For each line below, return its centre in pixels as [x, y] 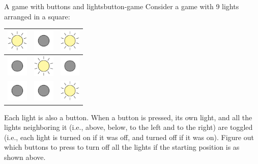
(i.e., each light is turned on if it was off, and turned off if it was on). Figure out [129, 137]
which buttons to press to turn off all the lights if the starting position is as [122, 147]
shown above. [25, 157]
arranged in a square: [37, 16]
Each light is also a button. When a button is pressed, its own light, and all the [128, 117]
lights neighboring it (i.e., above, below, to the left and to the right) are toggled [128, 127]
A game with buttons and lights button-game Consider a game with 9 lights [122, 6]
